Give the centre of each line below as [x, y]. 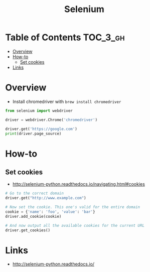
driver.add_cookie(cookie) [33, 216]
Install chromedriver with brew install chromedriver [67, 101]
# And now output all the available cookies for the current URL [75, 225]
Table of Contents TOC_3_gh [65, 37]
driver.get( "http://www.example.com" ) [46, 198]
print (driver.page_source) [33, 133]
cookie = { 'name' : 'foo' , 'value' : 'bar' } [50, 212]
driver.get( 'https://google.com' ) [41, 129]
